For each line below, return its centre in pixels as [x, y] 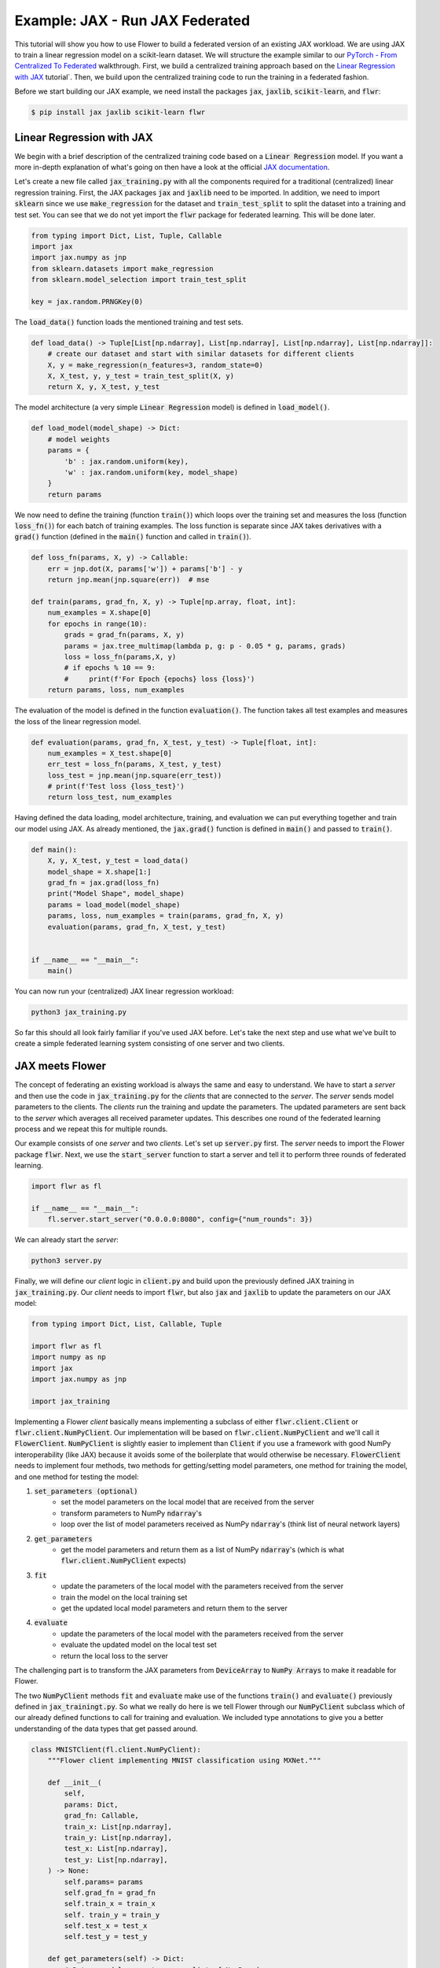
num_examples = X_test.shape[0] [110, 753]
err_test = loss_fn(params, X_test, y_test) [135, 764]
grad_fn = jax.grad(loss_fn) [104, 883]
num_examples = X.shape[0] [100, 613]
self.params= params [104, 1882]
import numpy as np [68, 1357]
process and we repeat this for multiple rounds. [91, 1129]
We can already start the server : [67, 1240]
